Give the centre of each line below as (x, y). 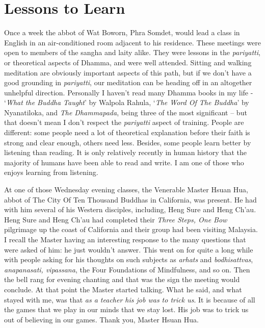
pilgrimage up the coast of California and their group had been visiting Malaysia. (131, 229)
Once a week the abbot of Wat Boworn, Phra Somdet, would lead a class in (122, 32)
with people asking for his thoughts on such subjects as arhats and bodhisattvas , (129, 259)
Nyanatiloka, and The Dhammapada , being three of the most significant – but (126, 112)
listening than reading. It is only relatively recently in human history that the (126, 152)
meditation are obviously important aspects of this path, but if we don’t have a (128, 72)
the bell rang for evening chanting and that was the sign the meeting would (122, 279)
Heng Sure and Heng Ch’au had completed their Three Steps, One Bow (116, 219)
